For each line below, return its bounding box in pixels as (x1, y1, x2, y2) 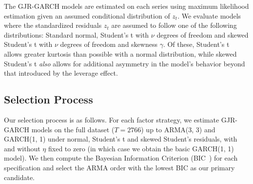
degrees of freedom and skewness (60, 39, 157, 49)
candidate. (4, 172, 35, 182)
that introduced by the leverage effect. (4, 68, 118, 78)
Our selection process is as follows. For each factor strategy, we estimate (4, 114, 219, 124)
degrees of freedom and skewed (156, 29, 249, 40)
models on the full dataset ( (31, 124, 115, 134)
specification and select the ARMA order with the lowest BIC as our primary (4, 162, 235, 172)
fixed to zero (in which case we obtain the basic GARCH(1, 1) (48, 143, 234, 153)
